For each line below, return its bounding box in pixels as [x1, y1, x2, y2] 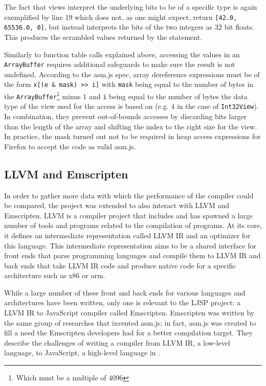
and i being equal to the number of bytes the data [88, 90, 248, 101]
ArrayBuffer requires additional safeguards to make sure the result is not [4, 59, 235, 70]
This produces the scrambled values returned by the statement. [4, 31, 203, 42]
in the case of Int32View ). [176, 101, 259, 111]
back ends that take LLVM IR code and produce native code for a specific [4, 260, 236, 270]
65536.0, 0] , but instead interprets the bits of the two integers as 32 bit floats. [4, 21, 254, 32]
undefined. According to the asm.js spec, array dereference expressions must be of [4, 69, 260, 79]
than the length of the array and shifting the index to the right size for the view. [4, 121, 257, 131]
